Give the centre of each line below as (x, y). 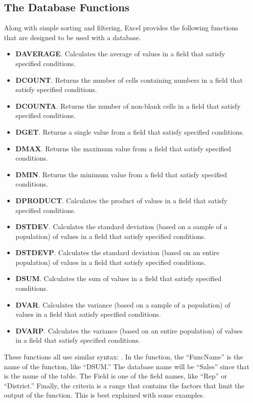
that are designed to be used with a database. (72, 37)
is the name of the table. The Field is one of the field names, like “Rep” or (115, 376)
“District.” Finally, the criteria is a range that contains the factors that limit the (124, 385)
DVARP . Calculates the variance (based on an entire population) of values (129, 330)
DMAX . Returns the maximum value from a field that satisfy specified (123, 148)
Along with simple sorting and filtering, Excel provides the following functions (121, 28)
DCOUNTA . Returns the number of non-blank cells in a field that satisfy (128, 106)
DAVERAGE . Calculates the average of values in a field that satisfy (120, 54)
